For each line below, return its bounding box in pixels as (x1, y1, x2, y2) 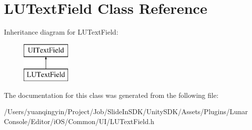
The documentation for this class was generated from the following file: (4, 89, 218, 100)
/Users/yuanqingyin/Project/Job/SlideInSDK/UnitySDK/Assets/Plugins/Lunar (4, 106, 248, 117)
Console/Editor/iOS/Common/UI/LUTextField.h (4, 116, 154, 127)
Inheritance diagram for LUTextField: (4, 27, 118, 37)
